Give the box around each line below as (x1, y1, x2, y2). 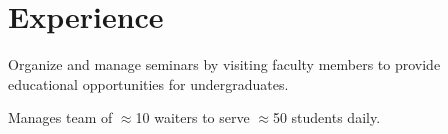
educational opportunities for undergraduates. (8, 73, 289, 94)
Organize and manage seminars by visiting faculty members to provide (8, 54, 441, 75)
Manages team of (8, 107, 113, 128)
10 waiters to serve (135, 107, 250, 128)
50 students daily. (272, 107, 381, 128)
